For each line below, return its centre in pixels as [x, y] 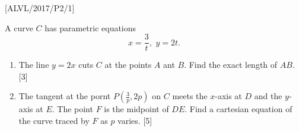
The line [34, 65]
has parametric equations [90, 27]
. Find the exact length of [231, 65]
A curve [19, 27]
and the [268, 96]
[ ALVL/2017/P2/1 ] [40, 8]
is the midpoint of [136, 109]
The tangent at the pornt [65, 96]
